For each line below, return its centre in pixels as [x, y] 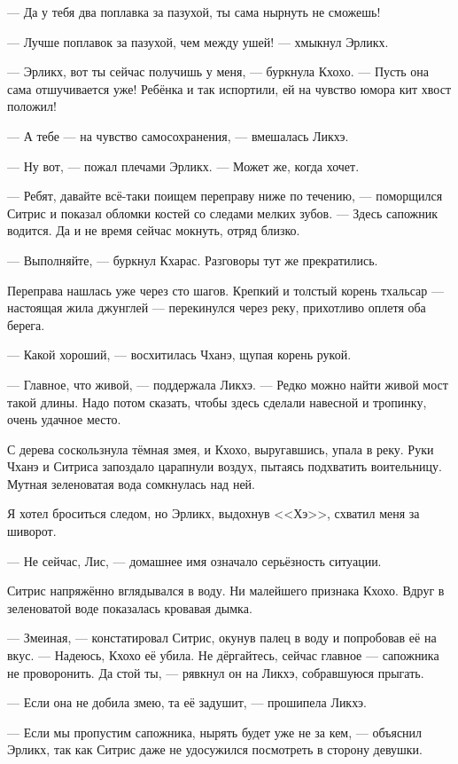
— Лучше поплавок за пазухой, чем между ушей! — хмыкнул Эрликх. [198, 41]
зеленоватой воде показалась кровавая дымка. [130, 607]
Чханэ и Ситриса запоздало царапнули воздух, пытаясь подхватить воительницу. [225, 466]
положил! [32, 106]
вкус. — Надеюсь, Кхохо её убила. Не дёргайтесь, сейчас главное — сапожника [223, 655]
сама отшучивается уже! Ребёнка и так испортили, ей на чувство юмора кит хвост [229, 88]
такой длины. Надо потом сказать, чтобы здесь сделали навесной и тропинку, [217, 402]
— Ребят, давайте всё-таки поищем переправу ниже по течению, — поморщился [225, 196]
